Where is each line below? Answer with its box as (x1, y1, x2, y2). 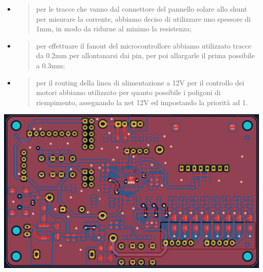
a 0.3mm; (36, 60, 65, 70)
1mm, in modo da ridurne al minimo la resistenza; (36, 23, 192, 34)
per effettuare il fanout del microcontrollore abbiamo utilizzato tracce (36, 40, 251, 51)
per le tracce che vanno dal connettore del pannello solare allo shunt (36, 4, 247, 14)
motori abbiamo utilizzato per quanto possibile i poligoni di (36, 87, 221, 98)
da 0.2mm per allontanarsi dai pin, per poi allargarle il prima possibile (36, 50, 255, 61)
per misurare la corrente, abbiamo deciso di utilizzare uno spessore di (36, 13, 251, 24)
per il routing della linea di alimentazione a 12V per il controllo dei (36, 77, 244, 87)
